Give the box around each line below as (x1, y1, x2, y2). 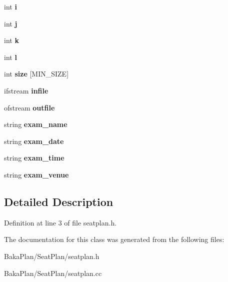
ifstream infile (4, 85, 48, 95)
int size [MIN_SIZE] (4, 68, 69, 79)
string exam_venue (4, 169, 69, 179)
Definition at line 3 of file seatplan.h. (4, 217, 117, 227)
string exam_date (4, 135, 64, 146)
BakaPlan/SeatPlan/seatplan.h (4, 250, 99, 261)
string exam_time (4, 152, 64, 163)
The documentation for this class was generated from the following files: (4, 234, 224, 244)
